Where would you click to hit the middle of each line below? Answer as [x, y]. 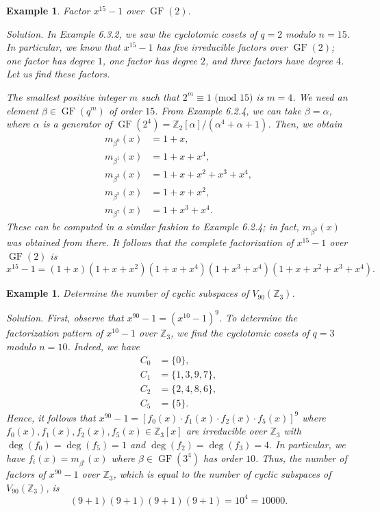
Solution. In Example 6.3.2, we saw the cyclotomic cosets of [132, 33]
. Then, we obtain [305, 124]
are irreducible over [226, 431]
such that [160, 96]
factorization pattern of [55, 333]
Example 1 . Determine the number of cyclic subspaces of [128, 293]
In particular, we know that [63, 47]
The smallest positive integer [66, 96]
